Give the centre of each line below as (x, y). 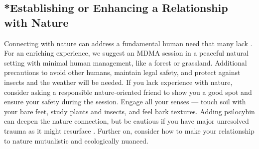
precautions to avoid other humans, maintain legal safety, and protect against (122, 72)
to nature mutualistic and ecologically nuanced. (76, 140)
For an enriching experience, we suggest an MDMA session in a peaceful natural (126, 53)
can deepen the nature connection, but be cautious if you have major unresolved (127, 121)
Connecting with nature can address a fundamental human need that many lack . (128, 43)
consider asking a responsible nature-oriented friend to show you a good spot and (128, 92)
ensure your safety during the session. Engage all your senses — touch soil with (125, 102)
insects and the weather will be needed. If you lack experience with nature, (118, 82)
